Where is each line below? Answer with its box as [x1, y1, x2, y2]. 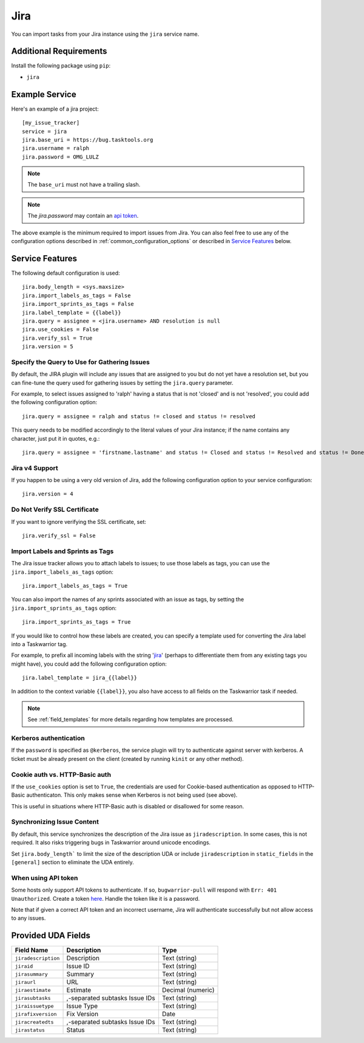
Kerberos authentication [11, 734, 85, 742]
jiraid [15, 963, 33, 969]
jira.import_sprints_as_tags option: [11, 604, 117, 611]
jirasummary [15, 971, 48, 977]
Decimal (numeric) [161, 986, 215, 994]
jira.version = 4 [22, 491, 73, 498]
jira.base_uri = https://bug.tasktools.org [22, 136, 153, 143]
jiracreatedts [15, 1019, 54, 1025]
